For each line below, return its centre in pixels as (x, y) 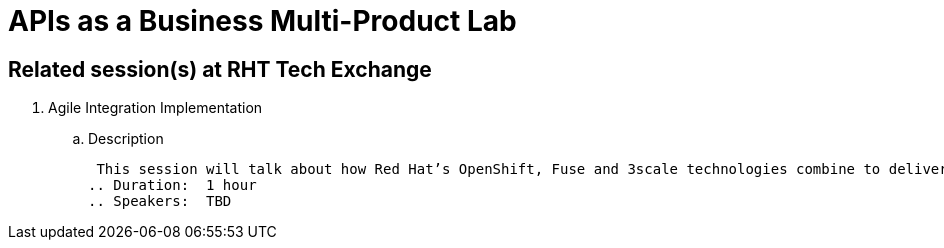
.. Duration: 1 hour (172, 185)
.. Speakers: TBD (160, 201)
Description (126, 139)
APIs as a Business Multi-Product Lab (262, 21)
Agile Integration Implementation (155, 108)
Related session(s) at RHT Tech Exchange (220, 69)
